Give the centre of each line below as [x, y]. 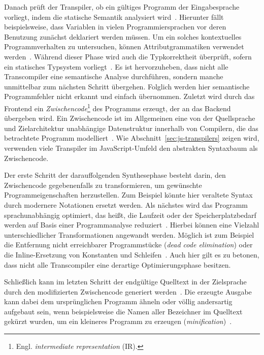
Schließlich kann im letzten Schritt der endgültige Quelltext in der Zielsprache [125, 282]
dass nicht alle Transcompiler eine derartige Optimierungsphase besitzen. [118, 264]
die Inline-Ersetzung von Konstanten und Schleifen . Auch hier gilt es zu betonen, [132, 254]
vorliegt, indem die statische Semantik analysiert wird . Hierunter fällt [114, 17]
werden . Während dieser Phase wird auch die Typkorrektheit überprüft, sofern [128, 56]
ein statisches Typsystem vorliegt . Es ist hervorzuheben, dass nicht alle [116, 66]
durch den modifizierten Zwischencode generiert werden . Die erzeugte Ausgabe [128, 291]
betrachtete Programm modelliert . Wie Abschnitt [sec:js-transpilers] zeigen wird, [132, 138]
